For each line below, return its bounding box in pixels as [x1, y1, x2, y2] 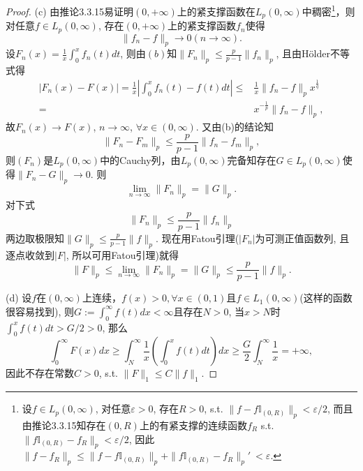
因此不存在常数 [6, 366, 74, 380]
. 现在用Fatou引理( [155, 230, 239, 245]
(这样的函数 [299, 290, 353, 305]
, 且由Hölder [276, 46, 330, 61]
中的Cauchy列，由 [100, 153, 181, 167]
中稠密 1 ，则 [302, 2, 355, 18]
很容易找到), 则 [6, 304, 74, 318]
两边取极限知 [6, 230, 64, 245]
